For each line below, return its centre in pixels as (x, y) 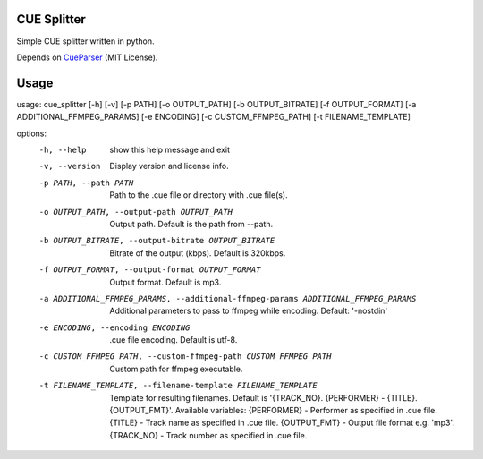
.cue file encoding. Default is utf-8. (174, 340)
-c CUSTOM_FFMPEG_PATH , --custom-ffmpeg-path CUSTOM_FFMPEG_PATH (185, 357)
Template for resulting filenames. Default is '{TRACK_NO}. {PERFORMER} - (247, 397)
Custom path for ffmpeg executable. (176, 369)
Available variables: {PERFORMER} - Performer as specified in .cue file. (306, 411)
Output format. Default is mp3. (165, 282)
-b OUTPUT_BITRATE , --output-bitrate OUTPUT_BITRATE (157, 241)
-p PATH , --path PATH (86, 183)
